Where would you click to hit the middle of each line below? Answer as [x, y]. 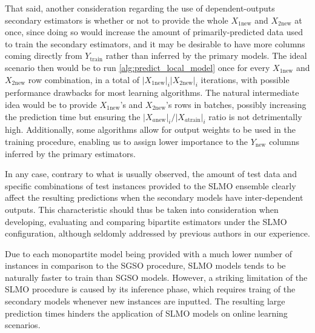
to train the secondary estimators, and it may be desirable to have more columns [155, 43]
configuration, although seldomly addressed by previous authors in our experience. [157, 233]
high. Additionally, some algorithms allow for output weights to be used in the [150, 129]
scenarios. [23, 325]
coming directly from [44, 55]
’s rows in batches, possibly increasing [236, 104]
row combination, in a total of [84, 79]
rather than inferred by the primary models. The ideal [206, 55]
